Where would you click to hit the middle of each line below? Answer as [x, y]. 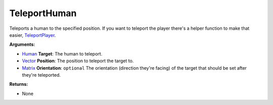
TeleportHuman [43, 13]
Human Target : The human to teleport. [62, 54]
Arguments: [22, 44]
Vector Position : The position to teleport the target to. [78, 61]
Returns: [19, 84]
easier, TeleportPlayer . [33, 35]
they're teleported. [41, 75]
